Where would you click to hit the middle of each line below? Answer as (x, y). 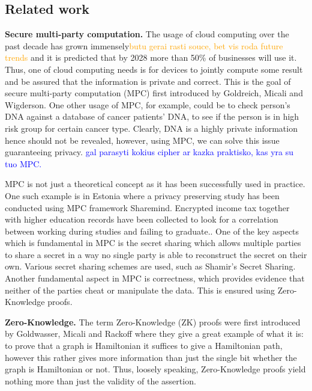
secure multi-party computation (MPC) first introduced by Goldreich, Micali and (154, 93)
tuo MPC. (23, 163)
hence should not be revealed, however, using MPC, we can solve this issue (142, 140)
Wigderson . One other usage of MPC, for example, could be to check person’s (148, 104)
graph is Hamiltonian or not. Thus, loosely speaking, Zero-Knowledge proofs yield (155, 369)
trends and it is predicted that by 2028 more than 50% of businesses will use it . (151, 57)
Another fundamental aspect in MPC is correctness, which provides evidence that (155, 278)
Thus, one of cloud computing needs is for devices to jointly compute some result (154, 69)
